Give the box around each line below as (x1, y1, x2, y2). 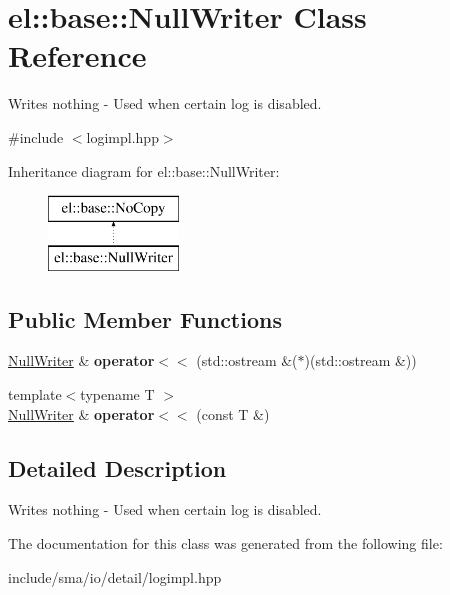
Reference (8, 35, 147, 76)
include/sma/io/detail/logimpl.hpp (8, 566, 222, 587)
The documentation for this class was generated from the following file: (8, 533, 443, 554)
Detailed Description (8, 452, 227, 483)
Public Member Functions (8, 303, 282, 334)
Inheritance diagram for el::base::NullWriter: (8, 160, 280, 181)
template (8, 384, 62, 405)
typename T (80, 384, 155, 405)
